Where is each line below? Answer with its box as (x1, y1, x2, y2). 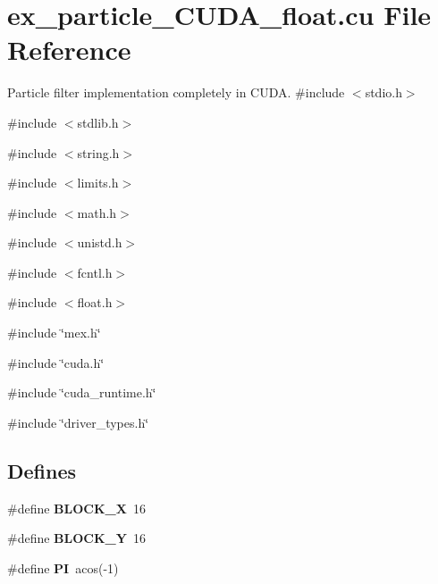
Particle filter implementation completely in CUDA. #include (7, 83, 345, 102)
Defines (7, 456, 77, 484)
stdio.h (365, 83, 402, 102)
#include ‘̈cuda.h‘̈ (7, 353, 105, 371)
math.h (77, 203, 117, 221)
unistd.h (77, 233, 122, 252)
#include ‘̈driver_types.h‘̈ (7, 413, 149, 431)
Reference (7, 31, 131, 68)
